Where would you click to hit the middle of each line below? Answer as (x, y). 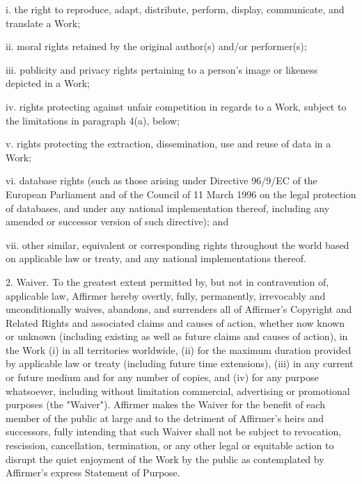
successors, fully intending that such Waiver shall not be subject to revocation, (174, 431)
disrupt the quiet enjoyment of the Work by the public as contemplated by (165, 459)
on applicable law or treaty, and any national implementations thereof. (156, 258)
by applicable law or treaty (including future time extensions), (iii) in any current (180, 363)
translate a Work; (43, 23)
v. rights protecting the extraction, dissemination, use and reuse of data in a (168, 144)
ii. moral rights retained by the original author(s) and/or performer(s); (156, 46)
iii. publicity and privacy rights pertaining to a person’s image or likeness (162, 69)
